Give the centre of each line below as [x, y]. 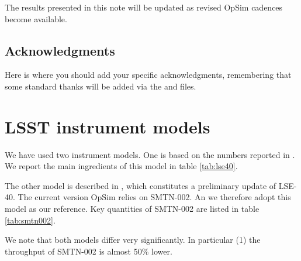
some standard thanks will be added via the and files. [101, 86]
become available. [36, 18]
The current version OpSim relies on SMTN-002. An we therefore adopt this [154, 197]
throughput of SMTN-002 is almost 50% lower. [89, 251]
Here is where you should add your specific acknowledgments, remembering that [148, 75]
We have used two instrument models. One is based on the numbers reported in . [150, 154]
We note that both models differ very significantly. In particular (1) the [133, 240]
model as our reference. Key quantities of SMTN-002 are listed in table [132, 209]
